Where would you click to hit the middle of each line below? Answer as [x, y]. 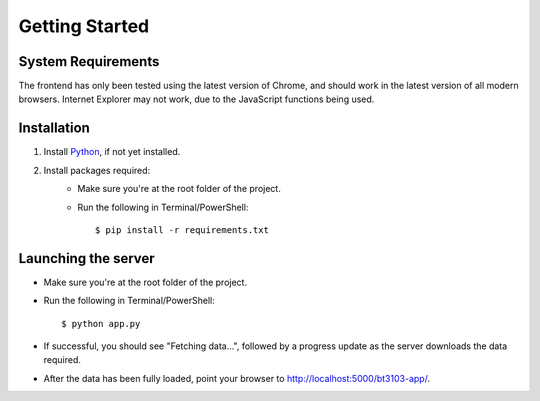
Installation [54, 128]
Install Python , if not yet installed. [112, 152]
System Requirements [89, 61]
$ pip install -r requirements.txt [182, 229]
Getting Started [84, 26]
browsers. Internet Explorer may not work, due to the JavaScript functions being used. [196, 99]
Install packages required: [97, 170]
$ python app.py [101, 323]
